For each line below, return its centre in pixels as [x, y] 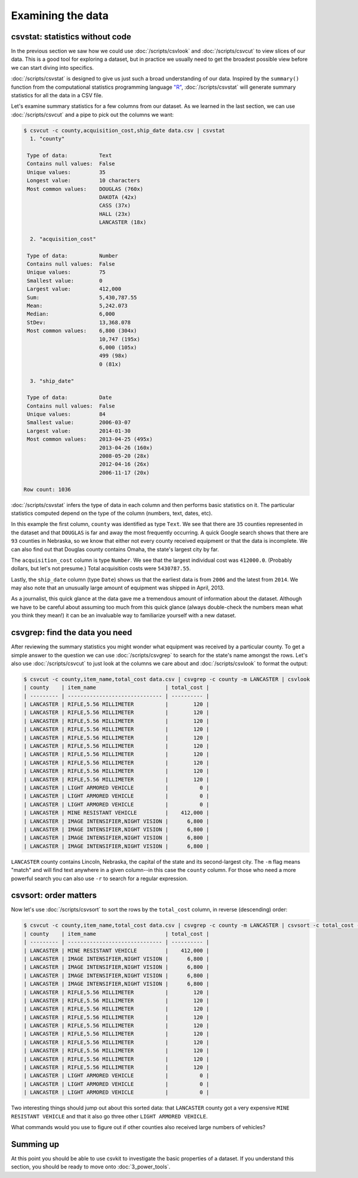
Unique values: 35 [66, 172]
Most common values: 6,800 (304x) [82, 331]
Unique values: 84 [66, 414]
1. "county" [47, 139]
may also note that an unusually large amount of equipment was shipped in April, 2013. [118, 588]
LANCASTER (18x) [123, 222]
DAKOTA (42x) [118, 197]
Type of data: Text [70, 155]
